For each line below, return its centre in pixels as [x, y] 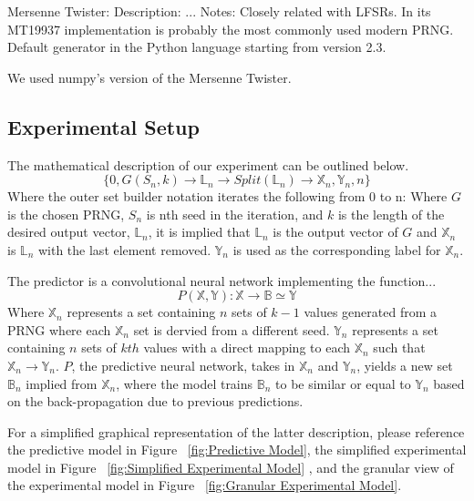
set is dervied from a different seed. [232, 329]
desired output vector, [69, 232]
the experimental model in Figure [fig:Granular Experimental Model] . [205, 485]
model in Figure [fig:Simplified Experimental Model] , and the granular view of [231, 467]
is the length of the [391, 214]
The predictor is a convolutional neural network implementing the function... [222, 280]
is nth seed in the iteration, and [235, 214]
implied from [62, 383]
